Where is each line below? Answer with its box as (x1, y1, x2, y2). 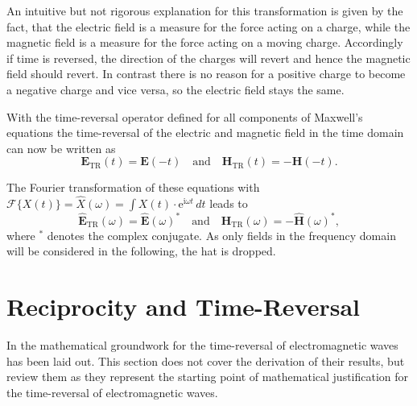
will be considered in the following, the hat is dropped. (6, 242, 276, 259)
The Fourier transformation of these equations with (6, 179, 260, 196)
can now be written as (6, 139, 116, 156)
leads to (209, 195, 248, 212)
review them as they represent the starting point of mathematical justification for (6, 368, 409, 385)
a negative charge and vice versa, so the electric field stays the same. (6, 81, 345, 97)
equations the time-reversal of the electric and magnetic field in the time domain (6, 124, 404, 141)
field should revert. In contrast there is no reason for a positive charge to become (6, 65, 406, 82)
